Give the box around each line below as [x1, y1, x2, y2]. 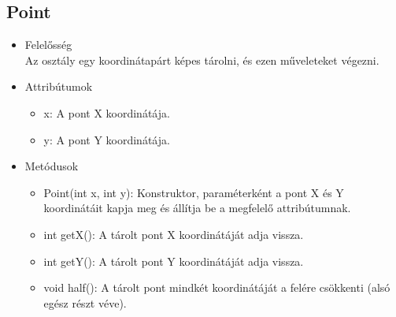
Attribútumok [24, 78, 93, 95]
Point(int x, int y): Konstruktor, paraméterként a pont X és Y [43, 184, 344, 200]
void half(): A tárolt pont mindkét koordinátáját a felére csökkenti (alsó [43, 279, 390, 296]
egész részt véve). [43, 294, 127, 311]
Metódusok [24, 158, 79, 174]
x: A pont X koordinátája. [43, 104, 170, 121]
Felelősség [24, 36, 72, 53]
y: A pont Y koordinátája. [43, 131, 170, 147]
